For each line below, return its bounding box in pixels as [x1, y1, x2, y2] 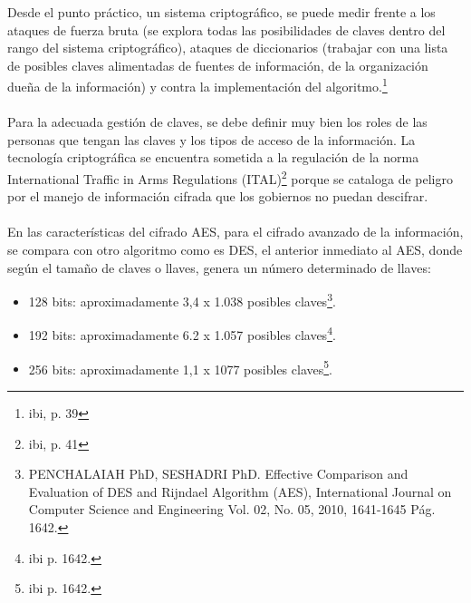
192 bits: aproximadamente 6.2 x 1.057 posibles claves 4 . [28, 323, 336, 345]
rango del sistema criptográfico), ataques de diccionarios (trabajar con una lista [7, 38, 448, 57]
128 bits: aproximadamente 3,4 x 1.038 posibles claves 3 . [28, 289, 336, 310]
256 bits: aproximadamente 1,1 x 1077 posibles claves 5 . [28, 356, 332, 378]
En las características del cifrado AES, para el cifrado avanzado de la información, [7, 222, 464, 241]
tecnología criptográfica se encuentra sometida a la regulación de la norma [7, 148, 419, 167]
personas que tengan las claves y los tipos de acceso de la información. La [7, 130, 416, 149]
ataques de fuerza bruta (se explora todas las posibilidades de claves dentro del [7, 20, 446, 39]
